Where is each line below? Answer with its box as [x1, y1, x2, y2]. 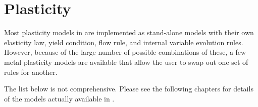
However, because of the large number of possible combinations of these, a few [4, 47, 246, 57]
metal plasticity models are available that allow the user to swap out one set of [4, 56, 248, 67]
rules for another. [4, 66, 58, 77]
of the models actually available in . [4, 93, 115, 103]
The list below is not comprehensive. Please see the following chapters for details [4, 83, 253, 94]
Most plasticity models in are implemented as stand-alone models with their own [4, 27, 254, 38]
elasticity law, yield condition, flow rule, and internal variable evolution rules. [4, 37, 243, 47]
